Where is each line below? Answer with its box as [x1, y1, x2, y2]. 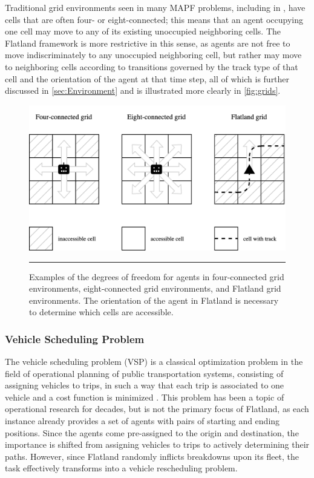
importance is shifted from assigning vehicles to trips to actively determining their [5, 438, 310, 451]
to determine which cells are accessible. [29, 306, 174, 318]
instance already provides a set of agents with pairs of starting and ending [5, 414, 280, 427]
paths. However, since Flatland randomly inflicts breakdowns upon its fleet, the [5, 450, 299, 462]
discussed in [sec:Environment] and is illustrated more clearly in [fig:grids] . [5, 84, 281, 97]
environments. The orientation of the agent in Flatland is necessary [29, 293, 279, 306]
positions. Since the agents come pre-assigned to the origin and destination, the [5, 426, 299, 439]
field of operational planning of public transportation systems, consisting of [5, 367, 284, 379]
